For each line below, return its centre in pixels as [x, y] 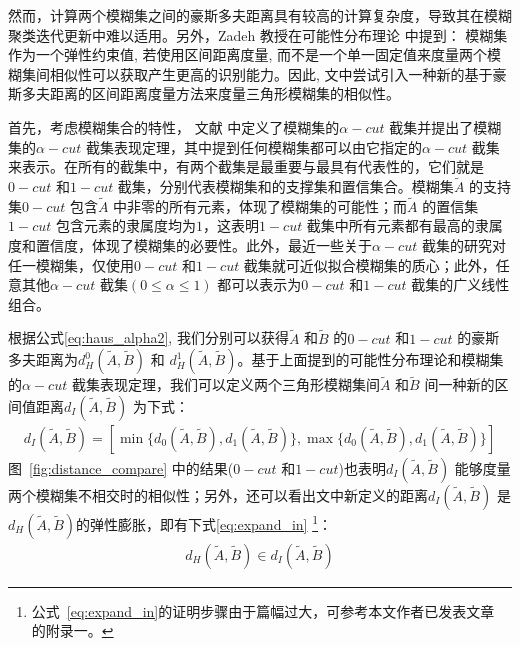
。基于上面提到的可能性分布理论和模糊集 [370, 359]
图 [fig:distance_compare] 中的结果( [121, 468]
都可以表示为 [259, 284]
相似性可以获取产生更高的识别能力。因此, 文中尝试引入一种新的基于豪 [278, 73]
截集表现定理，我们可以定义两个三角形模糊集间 [225, 384]
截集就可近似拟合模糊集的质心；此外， [369, 264]
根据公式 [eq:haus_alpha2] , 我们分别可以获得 [148, 337]
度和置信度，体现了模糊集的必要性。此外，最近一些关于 [190, 244]
